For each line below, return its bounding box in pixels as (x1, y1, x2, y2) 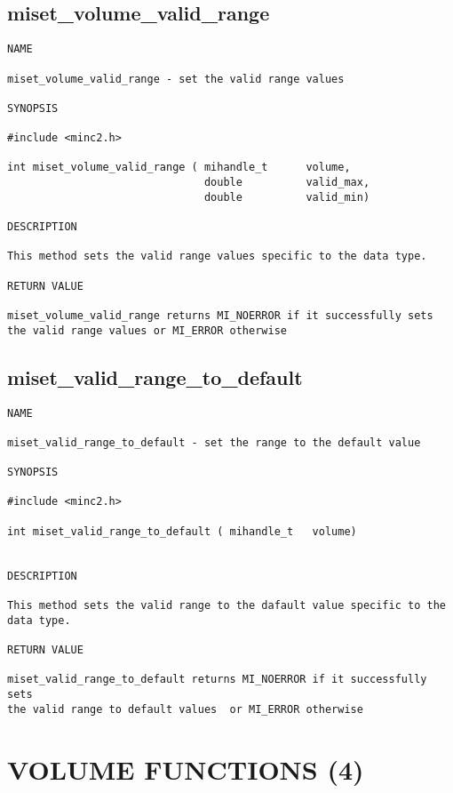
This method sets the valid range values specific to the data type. (7, 250, 427, 263)
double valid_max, (203, 176, 370, 189)
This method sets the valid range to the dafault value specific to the (7, 599, 446, 613)
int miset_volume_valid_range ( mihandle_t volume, (7, 161, 351, 174)
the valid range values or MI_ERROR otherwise (7, 324, 287, 337)
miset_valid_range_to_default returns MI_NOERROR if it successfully (7, 673, 427, 686)
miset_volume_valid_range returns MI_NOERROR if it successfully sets (7, 309, 433, 323)
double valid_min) (203, 190, 370, 204)
